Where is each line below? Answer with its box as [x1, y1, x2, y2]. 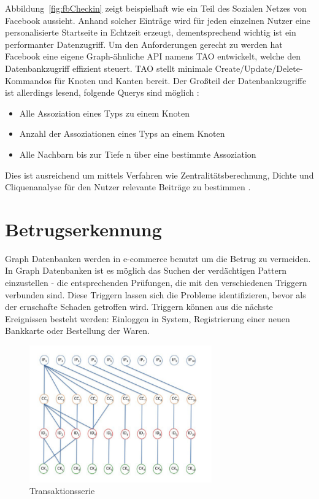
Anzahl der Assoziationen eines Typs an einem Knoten [19, 127, 225, 140]
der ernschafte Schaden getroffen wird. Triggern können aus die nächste [5, 300, 273, 313]
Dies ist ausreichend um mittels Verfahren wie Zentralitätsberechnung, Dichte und [5, 168, 314, 181]
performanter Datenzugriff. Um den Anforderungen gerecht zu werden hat [5, 37, 283, 50]
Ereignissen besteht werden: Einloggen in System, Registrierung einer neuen [5, 312, 290, 325]
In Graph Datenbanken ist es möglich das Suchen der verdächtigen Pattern [5, 264, 286, 277]
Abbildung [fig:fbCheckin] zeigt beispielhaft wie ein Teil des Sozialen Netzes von [5, 2, 307, 14]
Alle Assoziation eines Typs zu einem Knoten [19, 106, 190, 119]
